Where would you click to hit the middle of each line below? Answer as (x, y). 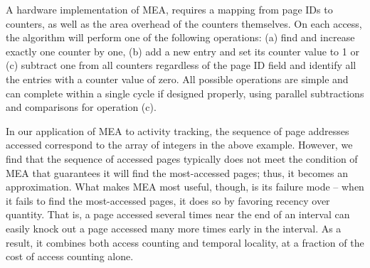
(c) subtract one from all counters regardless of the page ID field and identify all (181, 65)
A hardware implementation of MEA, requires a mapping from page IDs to (169, 9)
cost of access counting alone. (70, 256)
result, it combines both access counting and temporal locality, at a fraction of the (185, 242)
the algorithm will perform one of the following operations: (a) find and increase (180, 37)
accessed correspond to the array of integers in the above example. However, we (179, 145)
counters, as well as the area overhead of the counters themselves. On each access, (184, 23)
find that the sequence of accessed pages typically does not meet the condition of (182, 158)
